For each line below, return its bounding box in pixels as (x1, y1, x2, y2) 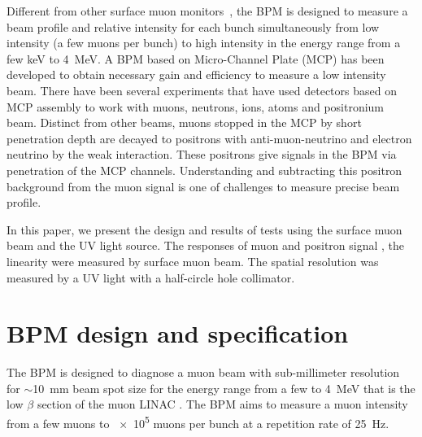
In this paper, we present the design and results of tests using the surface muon (7, 221, 402, 238)
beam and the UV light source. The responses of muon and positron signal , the (7, 237, 405, 254)
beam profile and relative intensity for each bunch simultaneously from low (7, 18, 380, 35)
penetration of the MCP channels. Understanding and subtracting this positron (7, 161, 402, 178)
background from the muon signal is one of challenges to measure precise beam (7, 177, 400, 194)
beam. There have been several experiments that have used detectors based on (7, 81, 397, 98)
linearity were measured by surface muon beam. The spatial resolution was (7, 252, 379, 269)
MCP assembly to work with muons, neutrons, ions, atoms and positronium (7, 98, 385, 115)
